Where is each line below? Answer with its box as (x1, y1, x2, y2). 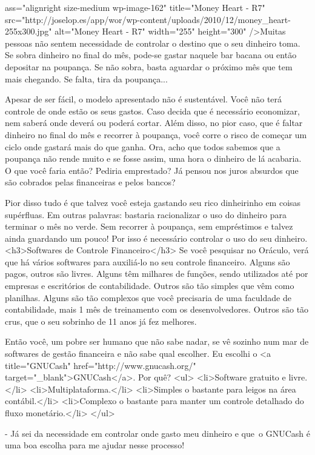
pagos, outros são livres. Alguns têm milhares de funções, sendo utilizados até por (5, 267, 308, 280)
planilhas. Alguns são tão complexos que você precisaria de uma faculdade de (5, 291, 291, 304)
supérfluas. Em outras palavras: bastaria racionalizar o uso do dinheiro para (5, 208, 287, 221)
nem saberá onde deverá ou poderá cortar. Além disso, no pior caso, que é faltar (5, 116, 303, 129)
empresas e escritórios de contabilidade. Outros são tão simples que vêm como (5, 279, 294, 292)
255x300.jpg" (5, 25, 52, 38)
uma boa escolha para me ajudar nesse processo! (5, 439, 185, 451)
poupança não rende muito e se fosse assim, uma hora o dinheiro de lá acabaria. (5, 152, 302, 165)
